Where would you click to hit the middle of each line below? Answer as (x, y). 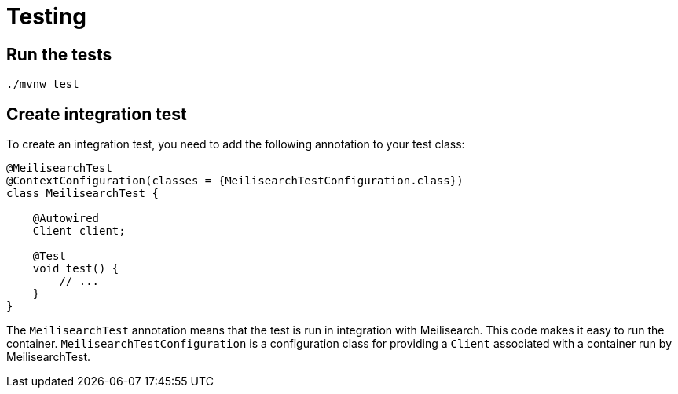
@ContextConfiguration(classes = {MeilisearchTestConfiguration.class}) (235, 181)
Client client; (79, 231)
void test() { (76, 269)
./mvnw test (43, 84)
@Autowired (66, 219)
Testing (46, 16)
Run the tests (59, 54)
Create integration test (97, 114)
